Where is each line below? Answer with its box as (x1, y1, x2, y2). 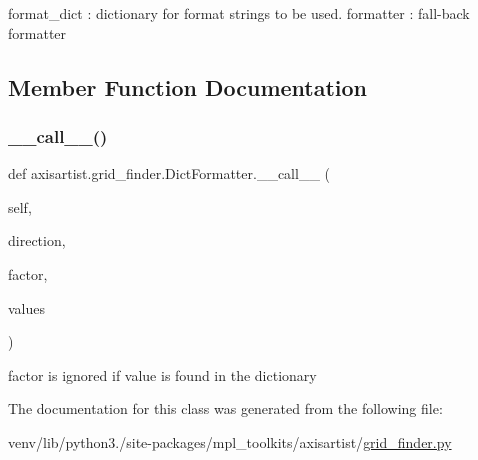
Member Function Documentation (8, 71, 368, 102)
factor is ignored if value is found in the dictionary (8, 364, 317, 385)
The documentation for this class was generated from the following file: (8, 398, 443, 419)
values (8, 297, 46, 318)
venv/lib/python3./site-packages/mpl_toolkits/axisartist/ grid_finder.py (8, 431, 452, 452)
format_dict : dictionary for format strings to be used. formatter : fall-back (8, 3, 470, 23)
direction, (8, 230, 66, 251)
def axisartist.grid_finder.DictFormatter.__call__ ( (8, 163, 331, 184)
